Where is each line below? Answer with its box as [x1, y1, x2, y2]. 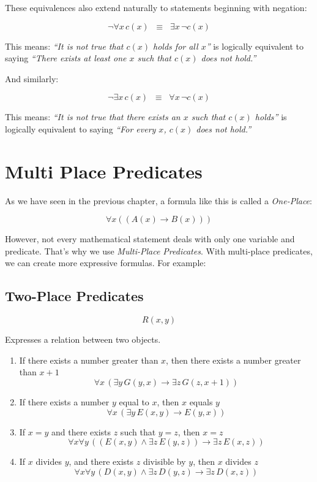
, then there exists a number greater [166, 353, 301, 366]
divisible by [143, 455, 186, 468]
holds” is [255, 110, 287, 123]
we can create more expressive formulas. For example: [5, 256, 206, 269]
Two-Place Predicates [5, 286, 144, 305]
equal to [119, 396, 149, 408]
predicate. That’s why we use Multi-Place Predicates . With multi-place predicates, [5, 244, 313, 257]
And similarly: [5, 72, 59, 85]
